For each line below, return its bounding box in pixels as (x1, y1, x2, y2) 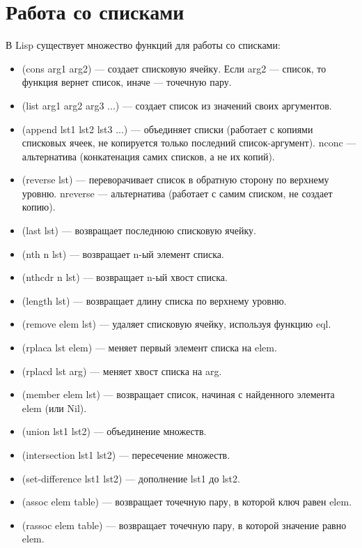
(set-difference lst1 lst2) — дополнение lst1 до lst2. (22, 471, 240, 485)
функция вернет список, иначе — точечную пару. (22, 75, 232, 89)
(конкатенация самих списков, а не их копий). (79, 149, 275, 163)
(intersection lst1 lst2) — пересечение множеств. (22, 448, 230, 462)
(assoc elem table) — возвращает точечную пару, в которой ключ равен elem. (22, 494, 352, 509)
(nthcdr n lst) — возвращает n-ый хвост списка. (22, 270, 228, 284)
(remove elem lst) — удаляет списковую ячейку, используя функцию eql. (22, 317, 331, 331)
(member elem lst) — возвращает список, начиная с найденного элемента (22, 387, 335, 402)
